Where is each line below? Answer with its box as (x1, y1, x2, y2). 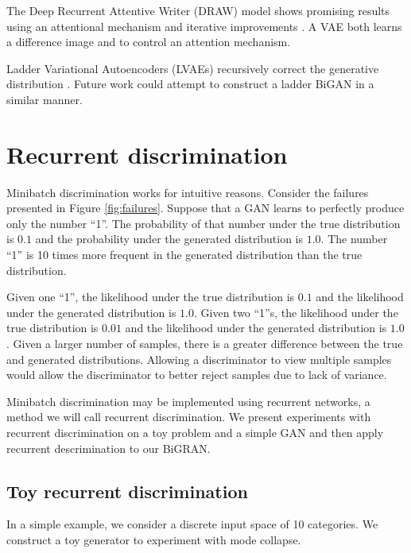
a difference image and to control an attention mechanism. (6, 33, 291, 50)
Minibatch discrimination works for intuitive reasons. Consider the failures (6, 184, 369, 200)
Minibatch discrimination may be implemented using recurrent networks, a (6, 393, 370, 409)
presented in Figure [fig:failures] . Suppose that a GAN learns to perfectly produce (6, 199, 405, 216)
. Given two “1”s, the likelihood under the (193, 304, 398, 320)
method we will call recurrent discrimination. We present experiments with (6, 408, 371, 425)
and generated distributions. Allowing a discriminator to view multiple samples (6, 350, 392, 367)
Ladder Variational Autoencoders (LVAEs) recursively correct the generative (6, 60, 379, 76)
